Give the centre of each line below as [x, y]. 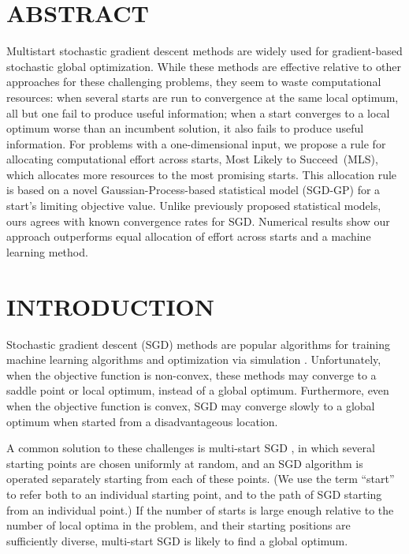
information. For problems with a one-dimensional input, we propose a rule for [196, 143]
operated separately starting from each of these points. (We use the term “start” [201, 479]
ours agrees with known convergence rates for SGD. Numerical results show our [198, 221]
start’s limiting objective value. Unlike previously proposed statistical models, [194, 206]
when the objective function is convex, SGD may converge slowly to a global [191, 405]
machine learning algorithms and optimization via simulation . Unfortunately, [194, 359]
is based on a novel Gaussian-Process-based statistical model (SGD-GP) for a [193, 190]
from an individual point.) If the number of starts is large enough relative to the [200, 509]
